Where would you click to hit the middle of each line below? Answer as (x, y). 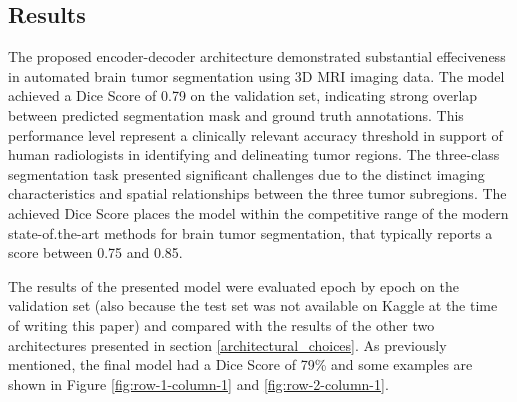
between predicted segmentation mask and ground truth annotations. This (236, 114)
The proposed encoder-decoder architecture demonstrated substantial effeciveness (257, 56)
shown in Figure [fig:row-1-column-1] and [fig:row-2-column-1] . (198, 383)
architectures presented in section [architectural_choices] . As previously (227, 344)
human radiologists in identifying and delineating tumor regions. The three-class (254, 154)
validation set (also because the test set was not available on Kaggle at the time (253, 305)
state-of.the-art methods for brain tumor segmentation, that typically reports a (250, 232)
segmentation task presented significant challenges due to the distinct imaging (246, 173)
